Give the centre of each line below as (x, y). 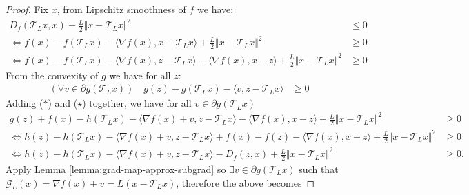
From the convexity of (52, 75)
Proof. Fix (27, 9)
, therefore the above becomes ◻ (246, 182)
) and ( (63, 103)
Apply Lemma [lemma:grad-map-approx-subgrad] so (116, 168)
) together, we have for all (137, 103)
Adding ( (24, 103)
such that (319, 168)
